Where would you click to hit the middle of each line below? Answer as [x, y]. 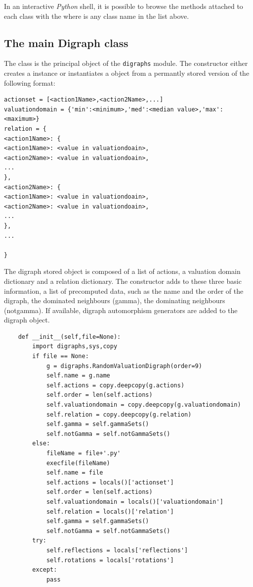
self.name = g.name [78, 376]
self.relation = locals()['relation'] [110, 511]
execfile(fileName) [78, 463]
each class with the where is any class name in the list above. [97, 16]
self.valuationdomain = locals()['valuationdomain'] [135, 502]
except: [45, 570]
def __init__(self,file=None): [69, 337]
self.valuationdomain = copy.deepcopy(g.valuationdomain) [144, 405]
